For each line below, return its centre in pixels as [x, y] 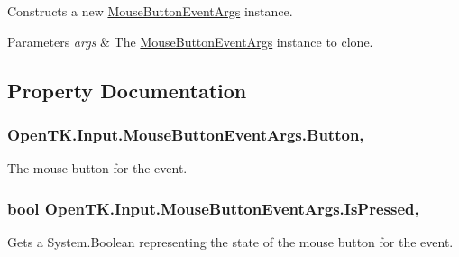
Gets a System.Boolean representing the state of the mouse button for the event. [230, 242]
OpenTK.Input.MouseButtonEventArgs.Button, [186, 134]
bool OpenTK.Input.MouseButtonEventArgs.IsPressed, [213, 208]
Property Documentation [127, 90]
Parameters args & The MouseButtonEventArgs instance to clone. [190, 41]
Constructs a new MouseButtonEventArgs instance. [150, 11]
